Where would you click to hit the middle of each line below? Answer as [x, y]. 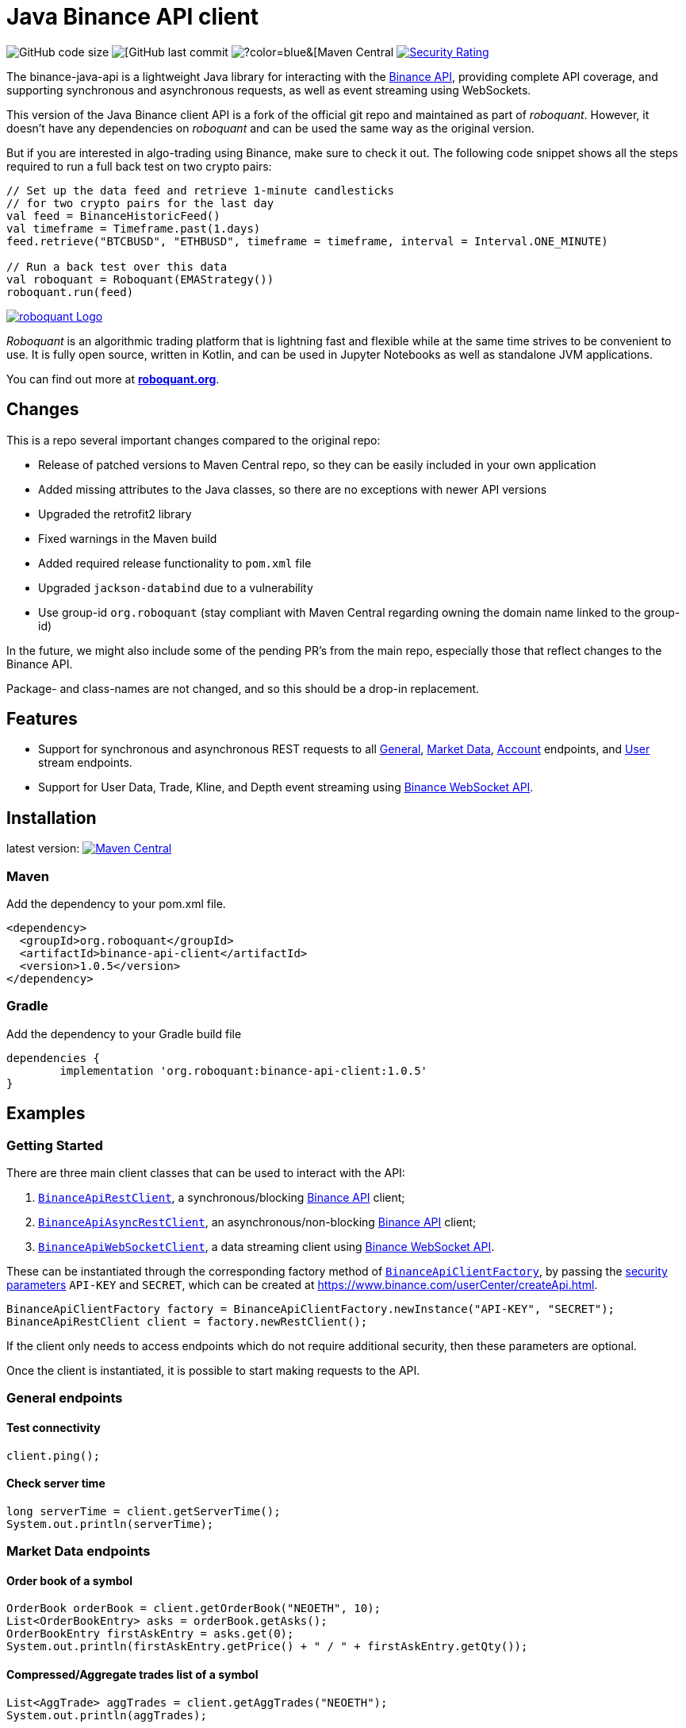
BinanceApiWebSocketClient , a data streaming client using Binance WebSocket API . [266, 1247]
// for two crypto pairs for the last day [140, 203]
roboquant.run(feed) [70, 292]
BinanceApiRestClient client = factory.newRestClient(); [187, 1322]
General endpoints [65, 1398]
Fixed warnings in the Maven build [128, 538]
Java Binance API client [133, 17]
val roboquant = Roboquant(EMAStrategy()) [140, 279]
